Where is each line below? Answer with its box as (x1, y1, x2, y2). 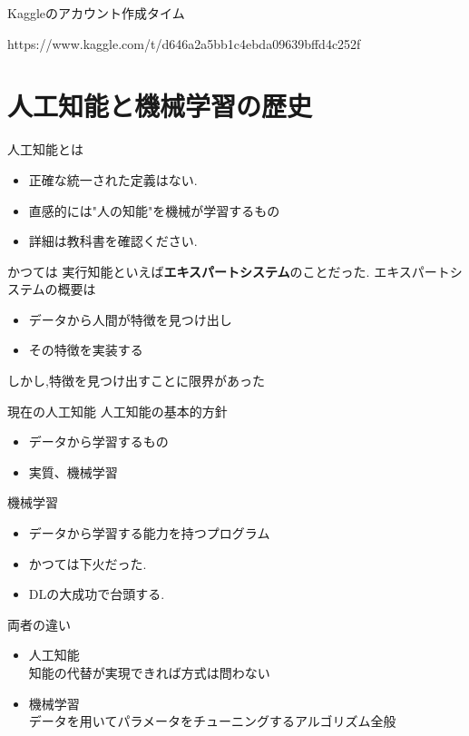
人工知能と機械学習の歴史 (7, 87, 313, 124)
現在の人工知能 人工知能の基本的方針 (7, 401, 228, 420)
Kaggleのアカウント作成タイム (7, 4, 185, 22)
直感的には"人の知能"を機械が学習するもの (28, 201, 280, 220)
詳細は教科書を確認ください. (28, 231, 198, 250)
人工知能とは (7, 140, 83, 159)
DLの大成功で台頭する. (28, 584, 165, 604)
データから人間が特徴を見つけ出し (28, 309, 232, 329)
